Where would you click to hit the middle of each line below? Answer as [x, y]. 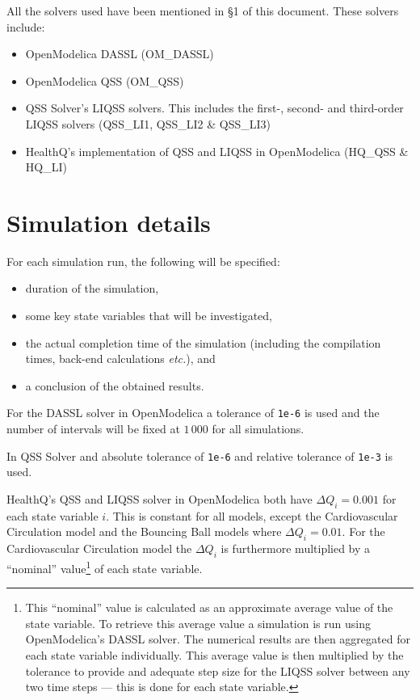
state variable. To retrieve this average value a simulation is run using [198, 623]
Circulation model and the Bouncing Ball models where [144, 531]
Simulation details [109, 222]
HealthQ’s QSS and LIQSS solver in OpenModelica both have [160, 498]
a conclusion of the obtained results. [115, 385]
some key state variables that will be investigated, [149, 316]
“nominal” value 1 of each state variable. [105, 567]
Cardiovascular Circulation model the [99, 548]
